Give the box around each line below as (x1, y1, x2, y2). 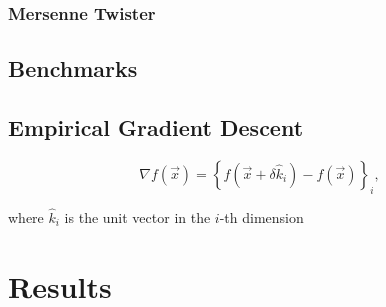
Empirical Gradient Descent (8, 112, 304, 143)
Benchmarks (8, 53, 138, 84)
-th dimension (219, 206, 304, 227)
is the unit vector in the (64, 206, 211, 227)
